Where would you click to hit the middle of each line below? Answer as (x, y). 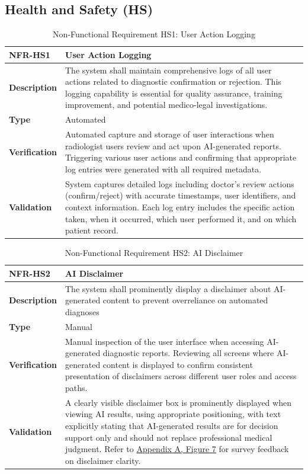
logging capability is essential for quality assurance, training (174, 93)
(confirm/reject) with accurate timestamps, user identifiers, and (181, 195)
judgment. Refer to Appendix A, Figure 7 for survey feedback (177, 449)
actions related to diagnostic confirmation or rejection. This (173, 81)
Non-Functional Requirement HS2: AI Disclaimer (154, 253)
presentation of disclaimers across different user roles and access (181, 376)
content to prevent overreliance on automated (185, 300)
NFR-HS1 (30, 54)
